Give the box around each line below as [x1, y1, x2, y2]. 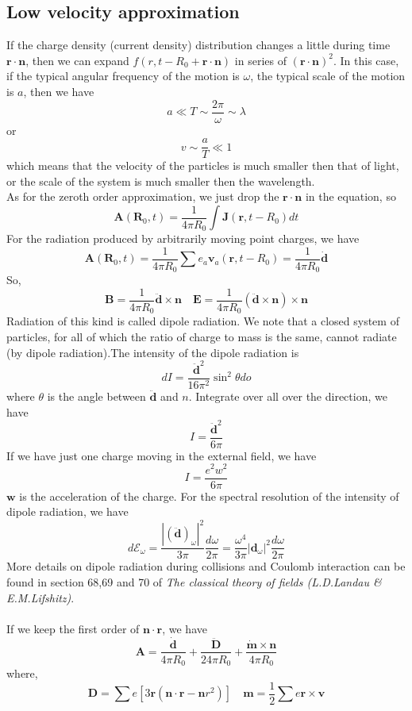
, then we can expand [25, 52, 129, 68]
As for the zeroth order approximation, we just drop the [6, 188, 279, 205]
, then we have [23, 83, 94, 99]
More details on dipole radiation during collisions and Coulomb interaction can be [6, 558, 406, 575]
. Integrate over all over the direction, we [188, 387, 387, 404]
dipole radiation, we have [6, 503, 129, 520]
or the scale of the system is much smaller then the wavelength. [6, 172, 315, 189]
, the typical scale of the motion [250, 67, 406, 84]
